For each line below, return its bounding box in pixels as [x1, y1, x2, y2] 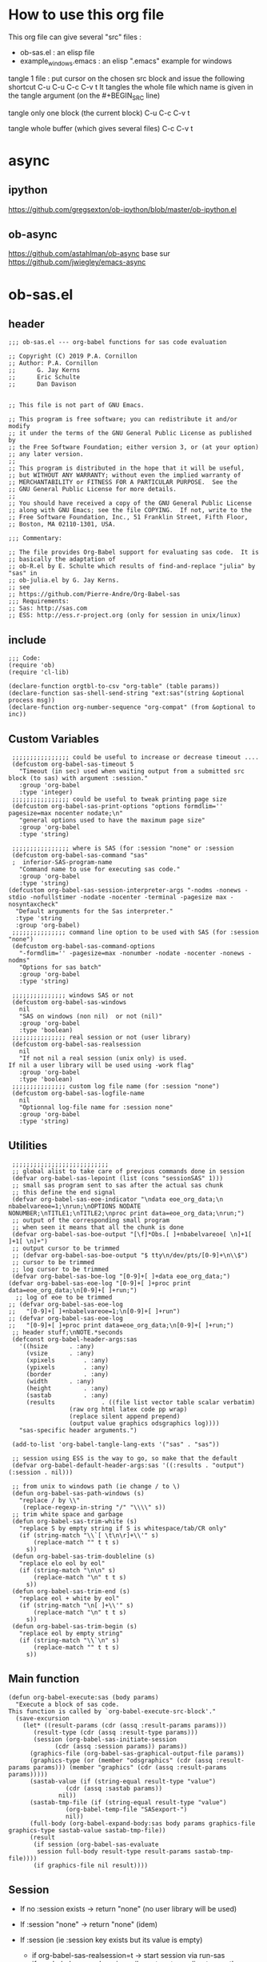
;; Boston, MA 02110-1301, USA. [8, 520, 116, 529]
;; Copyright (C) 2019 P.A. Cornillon [8, 352, 137, 361]
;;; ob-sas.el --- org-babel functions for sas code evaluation [8, 338, 227, 346]
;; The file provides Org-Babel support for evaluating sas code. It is [8, 548, 260, 557]
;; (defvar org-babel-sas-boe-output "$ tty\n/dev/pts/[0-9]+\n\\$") [11, 1251, 249, 1259]
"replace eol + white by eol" [18, 1594, 120, 1602]
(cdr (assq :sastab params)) [65, 1784, 162, 1792]
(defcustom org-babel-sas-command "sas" [11, 851, 149, 859]
